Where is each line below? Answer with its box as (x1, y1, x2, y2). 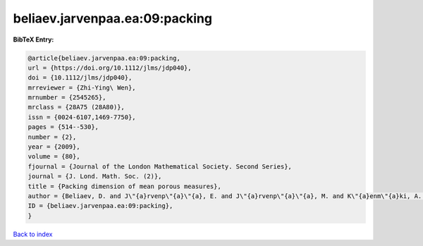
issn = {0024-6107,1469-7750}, (27, 113, 137, 121)
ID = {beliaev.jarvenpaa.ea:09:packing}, (27, 202, 173, 210)
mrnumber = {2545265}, (27, 94, 106, 102)
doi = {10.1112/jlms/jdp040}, (27, 74, 133, 82)
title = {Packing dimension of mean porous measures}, (27, 182, 221, 190)
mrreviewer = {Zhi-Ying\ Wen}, (27, 83, 137, 92)
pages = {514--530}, (27, 123, 99, 131)
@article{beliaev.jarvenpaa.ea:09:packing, (27, 54, 181, 62)
